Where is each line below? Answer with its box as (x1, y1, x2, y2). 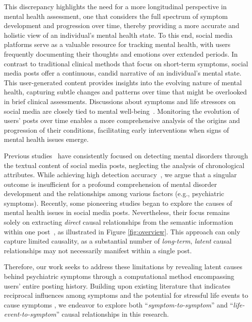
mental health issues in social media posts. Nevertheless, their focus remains (4, 207, 230, 217)
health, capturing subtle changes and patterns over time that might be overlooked (4, 87, 247, 97)
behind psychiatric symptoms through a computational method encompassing (4, 271, 235, 281)
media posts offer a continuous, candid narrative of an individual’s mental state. (4, 68, 242, 78)
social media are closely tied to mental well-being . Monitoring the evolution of (4, 106, 239, 116)
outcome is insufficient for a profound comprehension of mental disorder (4, 179, 217, 189)
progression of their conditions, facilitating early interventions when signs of (4, 124, 229, 135)
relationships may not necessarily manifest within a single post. (4, 245, 192, 255)
